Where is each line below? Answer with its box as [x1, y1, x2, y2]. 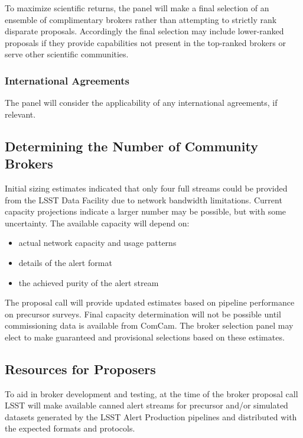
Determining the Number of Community [5, 137, 258, 155]
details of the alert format [18, 256, 112, 268]
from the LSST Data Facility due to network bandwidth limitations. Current [5, 193, 282, 206]
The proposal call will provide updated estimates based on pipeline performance [5, 296, 295, 309]
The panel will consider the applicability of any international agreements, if [5, 96, 278, 109]
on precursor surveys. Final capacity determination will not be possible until [5, 307, 281, 320]
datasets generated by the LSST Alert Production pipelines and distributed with [5, 410, 297, 423]
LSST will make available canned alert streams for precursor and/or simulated [5, 399, 288, 411]
